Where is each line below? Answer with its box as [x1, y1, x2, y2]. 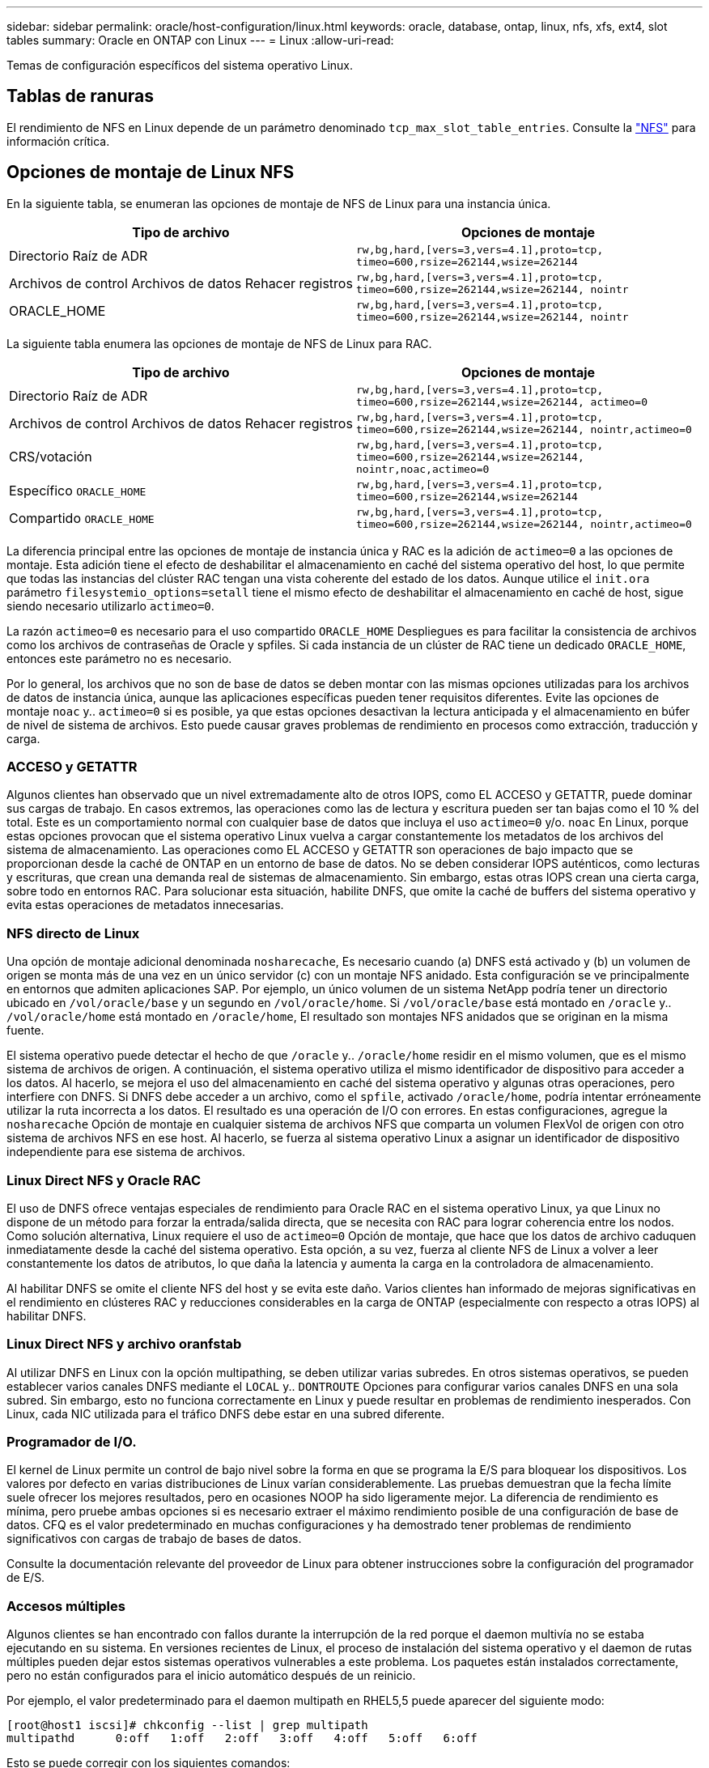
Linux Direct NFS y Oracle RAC [6, 1171, 202, 1188]
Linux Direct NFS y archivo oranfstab [6, 1336, 242, 1353]
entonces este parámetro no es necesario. [6, 651, 232, 665]
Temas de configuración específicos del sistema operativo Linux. [6, 58, 354, 72]
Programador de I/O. [6, 1434, 137, 1451]
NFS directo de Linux [6, 924, 140, 941]
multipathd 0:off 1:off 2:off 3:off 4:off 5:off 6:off [6, 1732, 478, 1745]
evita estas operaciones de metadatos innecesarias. [6, 898, 284, 912]
